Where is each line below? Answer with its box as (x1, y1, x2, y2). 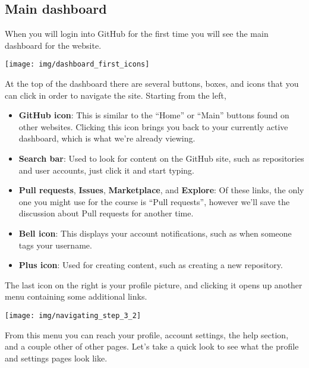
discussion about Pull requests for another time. (18, 207, 194, 219)
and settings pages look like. (5, 351, 108, 364)
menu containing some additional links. (5, 290, 147, 303)
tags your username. (18, 238, 92, 251)
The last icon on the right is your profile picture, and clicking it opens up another (5, 278, 302, 291)
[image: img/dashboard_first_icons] (5, 60, 150, 69)
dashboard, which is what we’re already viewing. (18, 132, 196, 144)
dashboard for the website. (5, 39, 102, 51)
